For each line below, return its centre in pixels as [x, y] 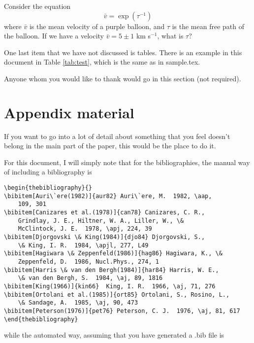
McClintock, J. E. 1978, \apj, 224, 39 [85, 229]
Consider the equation [37, 6]
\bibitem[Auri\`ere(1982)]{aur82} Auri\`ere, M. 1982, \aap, [108, 196]
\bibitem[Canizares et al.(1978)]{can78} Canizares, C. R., [105, 213]
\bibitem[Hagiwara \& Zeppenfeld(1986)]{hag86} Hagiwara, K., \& [113, 254]
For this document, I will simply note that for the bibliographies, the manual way [127, 162]
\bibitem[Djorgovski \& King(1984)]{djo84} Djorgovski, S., [105, 237]
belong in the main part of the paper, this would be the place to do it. [110, 146]
